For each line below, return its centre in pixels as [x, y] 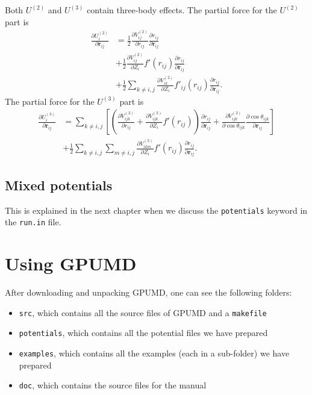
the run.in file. [33, 222]
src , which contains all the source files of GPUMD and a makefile [143, 312]
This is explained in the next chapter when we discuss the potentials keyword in [156, 210]
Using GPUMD [71, 263]
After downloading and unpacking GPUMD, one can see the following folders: [148, 292]
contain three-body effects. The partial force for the [182, 10]
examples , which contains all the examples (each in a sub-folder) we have [154, 353]
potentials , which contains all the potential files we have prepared [143, 333]
